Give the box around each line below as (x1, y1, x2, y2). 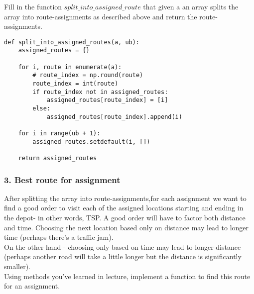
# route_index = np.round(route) (32, 72, 143, 79)
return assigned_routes (18, 154, 97, 162)
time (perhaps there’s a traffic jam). (4, 232, 114, 242)
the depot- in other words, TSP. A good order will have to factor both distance (4, 212, 246, 223)
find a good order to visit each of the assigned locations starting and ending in (4, 202, 244, 213)
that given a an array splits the (143, 1, 239, 11)
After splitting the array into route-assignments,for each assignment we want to (4, 193, 247, 203)
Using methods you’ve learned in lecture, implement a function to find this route (4, 271, 251, 281)
